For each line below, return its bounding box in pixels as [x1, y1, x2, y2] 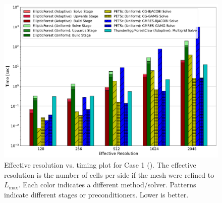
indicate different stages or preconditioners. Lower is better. [4, 189, 189, 199]
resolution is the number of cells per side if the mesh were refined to [4, 169, 214, 180]
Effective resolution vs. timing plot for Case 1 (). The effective [4, 159, 196, 170]
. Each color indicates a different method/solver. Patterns [18, 179, 196, 190]
